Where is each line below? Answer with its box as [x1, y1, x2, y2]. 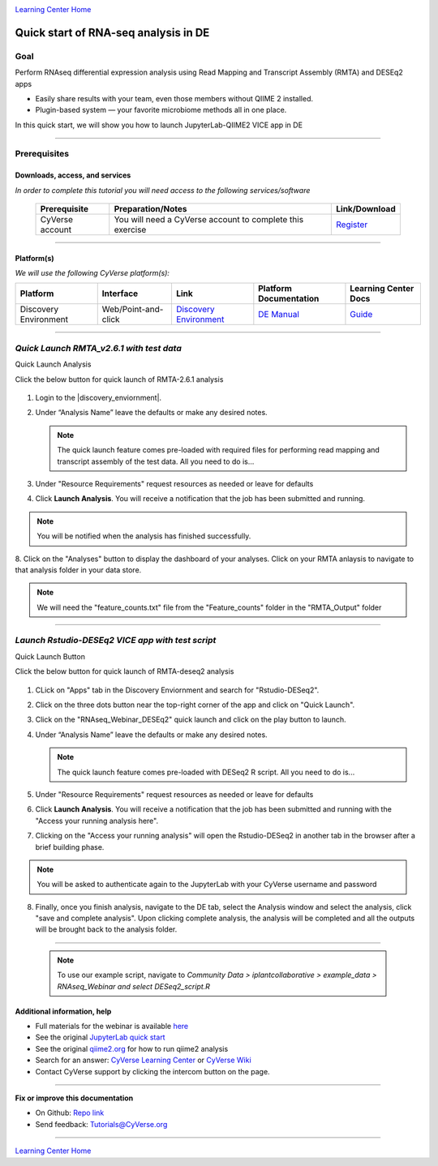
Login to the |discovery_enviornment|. [35, 392, 162, 402]
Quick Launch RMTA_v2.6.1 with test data [15, 342, 182, 354]
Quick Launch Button [15, 651, 85, 661]
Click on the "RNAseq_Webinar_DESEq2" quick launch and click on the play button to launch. [35, 714, 346, 725]
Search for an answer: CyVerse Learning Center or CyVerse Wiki [35, 1055, 251, 1065]
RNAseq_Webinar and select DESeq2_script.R [57, 981, 211, 991]
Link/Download [336, 204, 397, 215]
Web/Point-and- [101, 304, 164, 315]
